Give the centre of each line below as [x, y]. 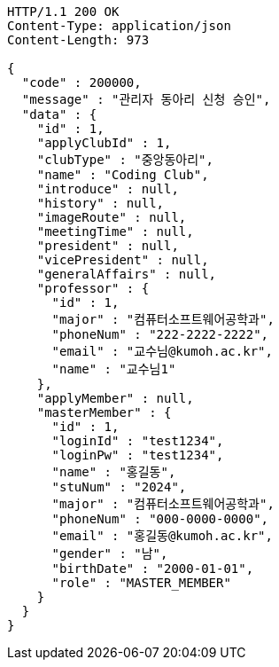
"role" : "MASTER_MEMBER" [141, 583]
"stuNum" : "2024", [119, 487]
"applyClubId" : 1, [104, 143]
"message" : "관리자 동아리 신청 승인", [146, 99]
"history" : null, [101, 203]
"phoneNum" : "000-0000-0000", [160, 519]
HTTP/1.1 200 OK [63, 12]
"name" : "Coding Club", [123, 175]
